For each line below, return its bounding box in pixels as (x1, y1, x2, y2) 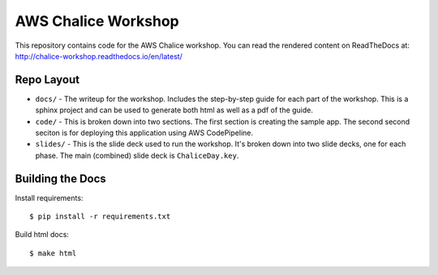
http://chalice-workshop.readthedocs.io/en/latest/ (15, 51, 182, 61)
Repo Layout (15, 73, 80, 87)
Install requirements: (15, 192, 84, 202)
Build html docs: (15, 230, 69, 239)
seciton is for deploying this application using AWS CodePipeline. (35, 128, 253, 137)
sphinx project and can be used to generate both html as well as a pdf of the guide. (35, 105, 314, 115)
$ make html (29, 248, 77, 258)
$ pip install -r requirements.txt (29, 212, 171, 222)
